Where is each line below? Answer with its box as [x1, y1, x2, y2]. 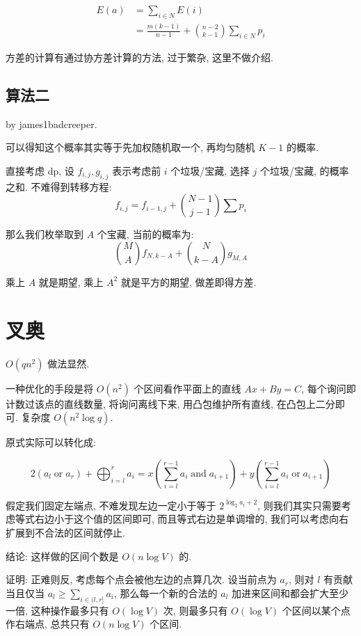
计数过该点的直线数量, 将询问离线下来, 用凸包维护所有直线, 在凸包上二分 [6, 396, 335, 411]
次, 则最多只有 [163, 603, 228, 617]
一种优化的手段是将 [6, 381, 93, 395]
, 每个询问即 [301, 381, 356, 395]
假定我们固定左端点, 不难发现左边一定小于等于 [6, 498, 216, 512]
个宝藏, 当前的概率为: [97, 227, 194, 241]
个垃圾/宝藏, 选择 [170, 163, 250, 177]
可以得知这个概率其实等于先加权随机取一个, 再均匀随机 [6, 140, 255, 154]
